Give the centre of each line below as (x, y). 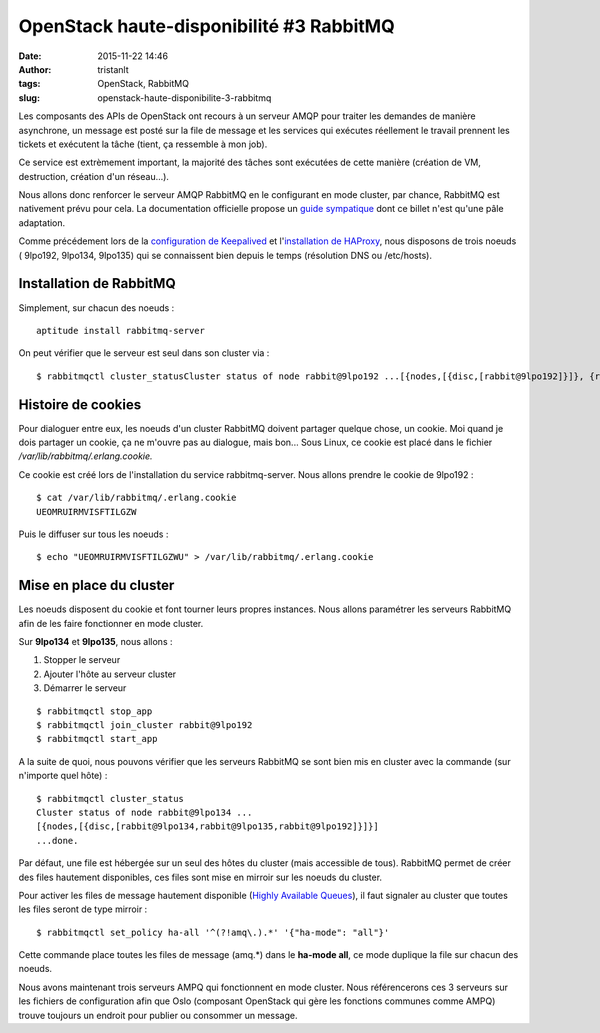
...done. (57, 840)
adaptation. (42, 222)
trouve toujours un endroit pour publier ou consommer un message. (158, 1015)
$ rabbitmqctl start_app (97, 739)
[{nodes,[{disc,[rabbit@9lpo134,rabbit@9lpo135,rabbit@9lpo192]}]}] (207, 826)
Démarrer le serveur (85, 688)
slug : (29, 97)
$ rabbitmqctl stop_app (94, 711)
